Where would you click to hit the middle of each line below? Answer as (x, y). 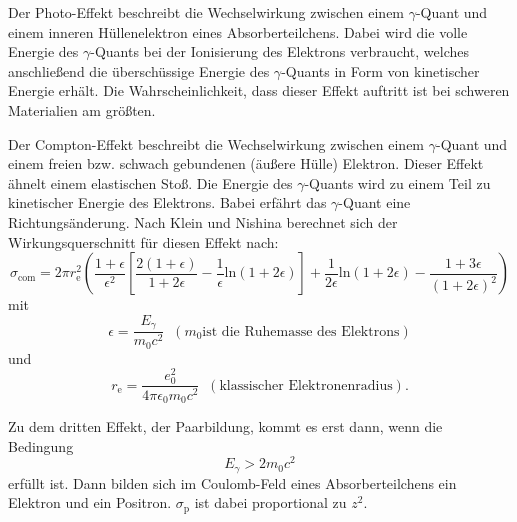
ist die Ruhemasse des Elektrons (301, 331)
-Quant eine (374, 202)
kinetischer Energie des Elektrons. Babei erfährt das (167, 202)
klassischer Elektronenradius (306, 385)
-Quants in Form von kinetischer (380, 70)
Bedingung (41, 445)
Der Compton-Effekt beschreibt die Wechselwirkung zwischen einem (216, 143)
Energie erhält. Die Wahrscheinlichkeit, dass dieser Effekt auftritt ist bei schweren (259, 90)
